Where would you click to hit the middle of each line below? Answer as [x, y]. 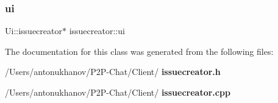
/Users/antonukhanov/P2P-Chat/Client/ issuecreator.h [113, 72]
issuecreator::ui [97, 31]
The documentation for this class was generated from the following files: [139, 51]
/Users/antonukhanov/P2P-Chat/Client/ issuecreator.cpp [118, 92]
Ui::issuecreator [34, 31]
